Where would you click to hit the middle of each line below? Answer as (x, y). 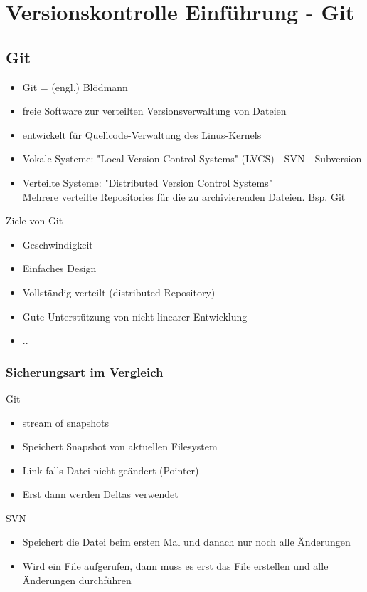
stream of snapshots (66, 422)
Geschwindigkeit (58, 244)
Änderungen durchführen (77, 580)
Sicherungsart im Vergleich (85, 372)
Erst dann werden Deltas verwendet (100, 494)
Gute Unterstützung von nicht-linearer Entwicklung (135, 316)
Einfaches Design (59, 268)
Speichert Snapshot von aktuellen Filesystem (120, 446)
